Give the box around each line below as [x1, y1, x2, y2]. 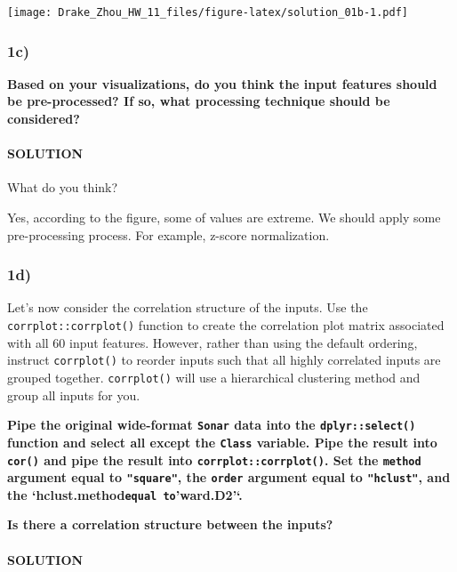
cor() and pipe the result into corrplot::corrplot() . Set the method [7, 450, 421, 469]
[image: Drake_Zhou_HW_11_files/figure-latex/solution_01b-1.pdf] [7, 6, 409, 19]
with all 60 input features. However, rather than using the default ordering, [7, 333, 418, 351]
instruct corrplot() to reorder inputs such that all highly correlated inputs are [7, 350, 441, 369]
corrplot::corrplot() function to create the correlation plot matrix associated [7, 316, 445, 334]
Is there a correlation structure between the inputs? [7, 515, 333, 534]
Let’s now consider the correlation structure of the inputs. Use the [7, 298, 368, 317]
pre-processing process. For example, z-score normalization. [7, 225, 330, 244]
